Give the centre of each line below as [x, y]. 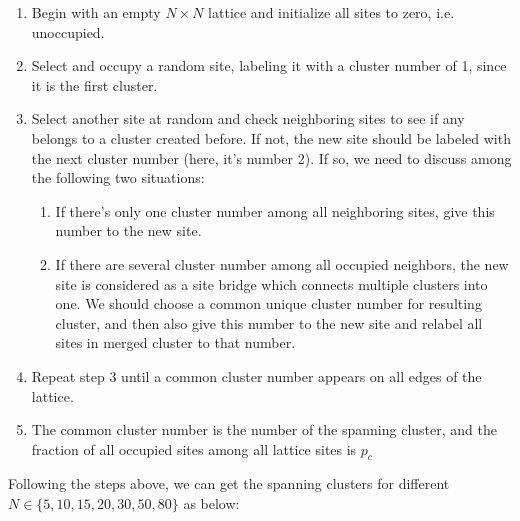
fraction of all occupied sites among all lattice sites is [194, 448]
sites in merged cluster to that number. [175, 342]
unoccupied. [68, 31]
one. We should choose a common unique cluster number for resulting [268, 303]
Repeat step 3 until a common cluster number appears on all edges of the [256, 375]
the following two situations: [118, 177]
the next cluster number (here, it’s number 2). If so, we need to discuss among [271, 157]
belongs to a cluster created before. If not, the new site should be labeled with [271, 137]
